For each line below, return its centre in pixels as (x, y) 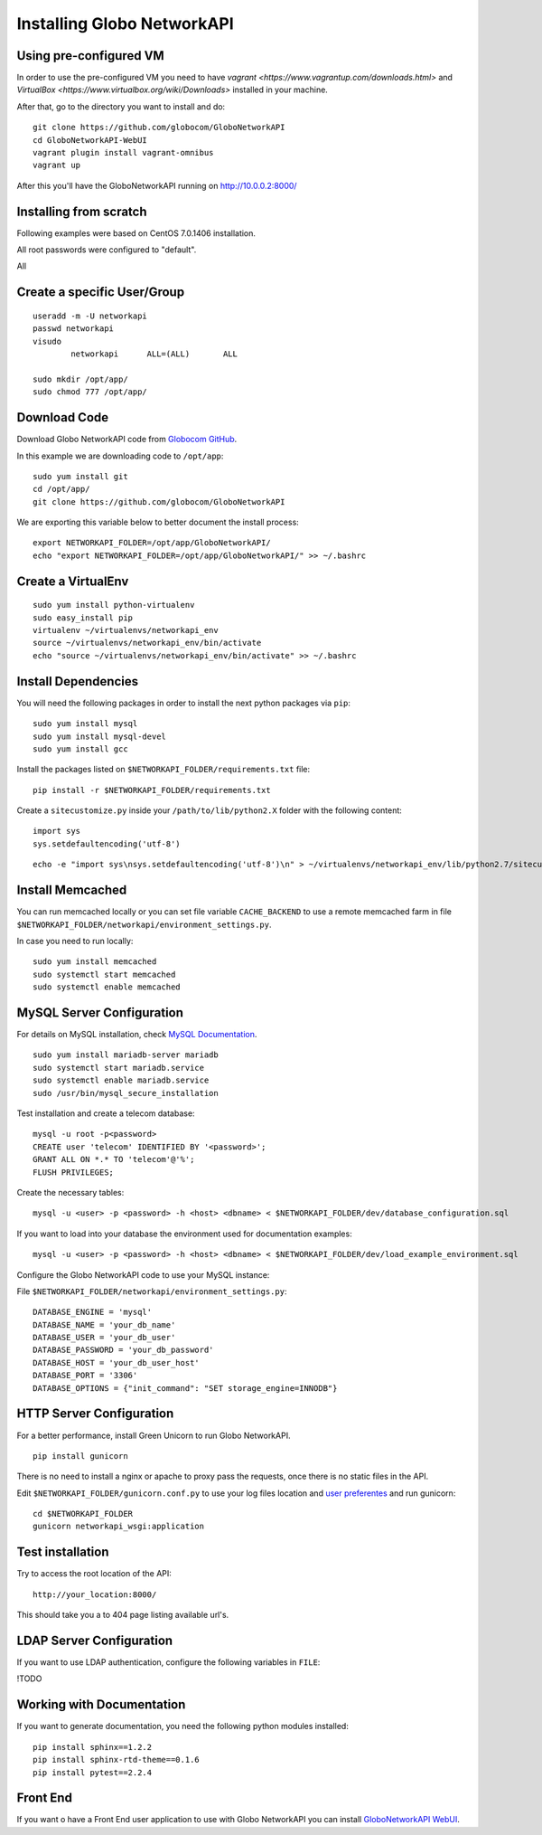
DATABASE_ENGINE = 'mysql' (93, 1312)
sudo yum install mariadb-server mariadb (126, 1055)
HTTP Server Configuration (95, 1414)
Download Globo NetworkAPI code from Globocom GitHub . (127, 440)
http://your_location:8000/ (95, 1594)
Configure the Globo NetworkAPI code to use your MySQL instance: (143, 1274)
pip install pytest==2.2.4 (93, 1772)
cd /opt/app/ (61, 489)
